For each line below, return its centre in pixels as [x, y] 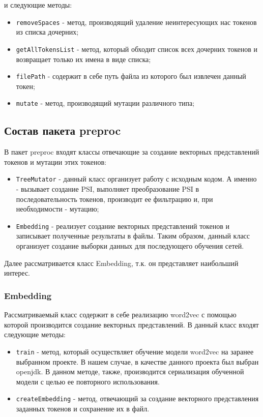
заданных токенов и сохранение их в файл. [83, 408]
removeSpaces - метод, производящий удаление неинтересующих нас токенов [136, 22]
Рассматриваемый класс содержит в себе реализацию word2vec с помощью [120, 315]
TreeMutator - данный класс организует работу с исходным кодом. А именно [136, 179]
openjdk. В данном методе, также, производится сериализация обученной [130, 371]
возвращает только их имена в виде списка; [83, 59]
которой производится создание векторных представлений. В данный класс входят [131, 324]
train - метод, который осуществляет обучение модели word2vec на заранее [135, 351]
